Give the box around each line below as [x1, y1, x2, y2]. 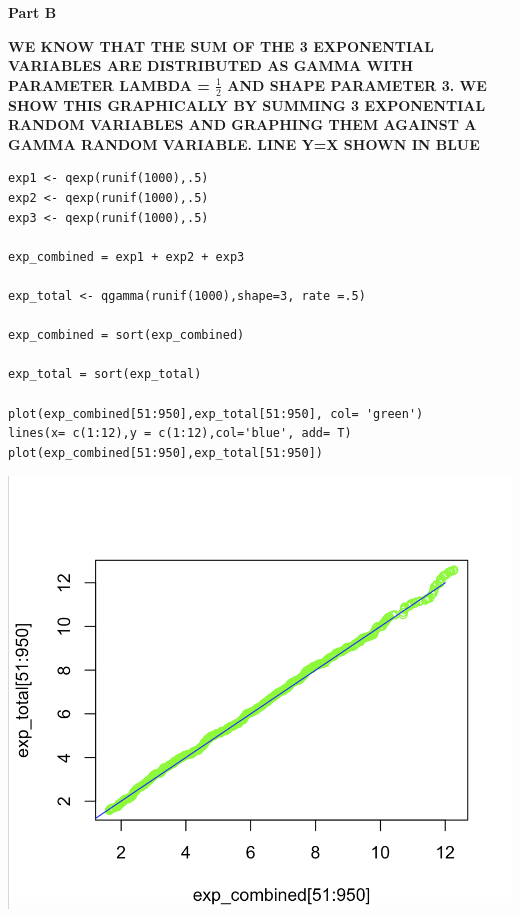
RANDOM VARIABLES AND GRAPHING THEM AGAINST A [8, 114, 477, 135]
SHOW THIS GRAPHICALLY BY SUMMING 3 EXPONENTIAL [8, 94, 486, 115]
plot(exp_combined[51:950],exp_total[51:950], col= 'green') [8, 406, 424, 421]
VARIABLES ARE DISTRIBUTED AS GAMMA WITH [8, 55, 414, 76]
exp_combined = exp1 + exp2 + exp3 [8, 249, 245, 264]
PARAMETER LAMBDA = [8, 74, 210, 95]
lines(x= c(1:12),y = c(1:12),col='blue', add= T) [8, 426, 352, 441]
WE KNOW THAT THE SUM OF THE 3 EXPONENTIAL [8, 35, 434, 56]
